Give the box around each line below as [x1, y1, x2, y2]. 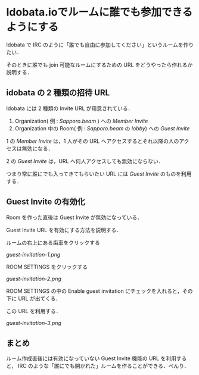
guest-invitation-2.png [6, 275, 61, 282]
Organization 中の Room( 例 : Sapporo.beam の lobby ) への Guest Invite [14, 124, 190, 132]
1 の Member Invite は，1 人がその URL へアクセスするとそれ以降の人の [6, 137, 179, 145]
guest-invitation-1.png [6, 251, 61, 258]
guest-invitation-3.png [6, 319, 61, 326]
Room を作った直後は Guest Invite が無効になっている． [6, 214, 143, 221]
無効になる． [21, 145, 54, 152]
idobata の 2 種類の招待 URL [6, 87, 110, 98]
